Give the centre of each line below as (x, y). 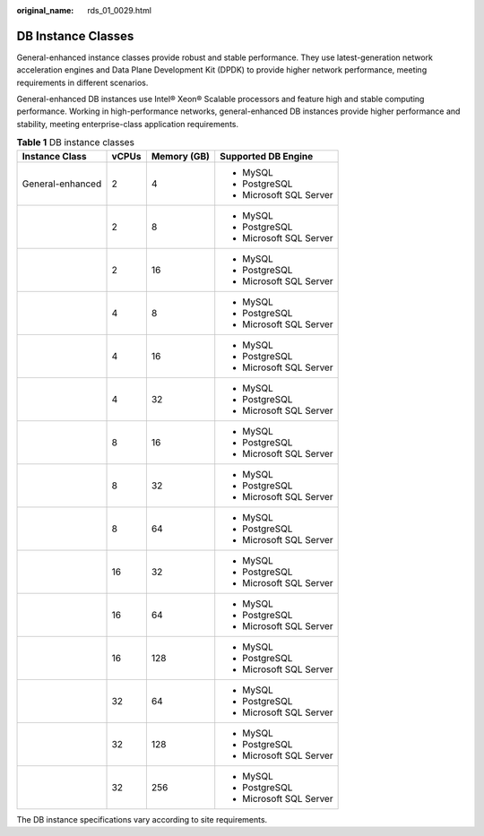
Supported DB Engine (267, 156)
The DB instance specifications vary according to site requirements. (142, 819)
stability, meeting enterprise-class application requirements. (128, 124)
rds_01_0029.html (120, 10)
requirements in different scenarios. (82, 82)
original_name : (45, 10)
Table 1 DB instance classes (75, 142)
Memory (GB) (181, 156)
